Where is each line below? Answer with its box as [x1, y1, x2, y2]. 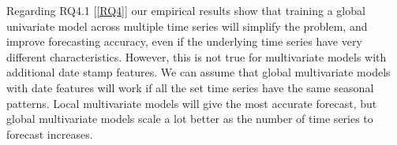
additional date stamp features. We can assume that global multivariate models [6, 64, 391, 80]
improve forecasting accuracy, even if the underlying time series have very [6, 33, 362, 50]
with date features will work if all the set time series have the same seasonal [6, 79, 374, 95]
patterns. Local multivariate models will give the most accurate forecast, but [6, 95, 377, 111]
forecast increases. [6, 125, 93, 142]
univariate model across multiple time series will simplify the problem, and [6, 17, 368, 34]
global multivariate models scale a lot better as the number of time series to [6, 110, 373, 127]
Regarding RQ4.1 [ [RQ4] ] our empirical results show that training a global [6, 2, 365, 18]
